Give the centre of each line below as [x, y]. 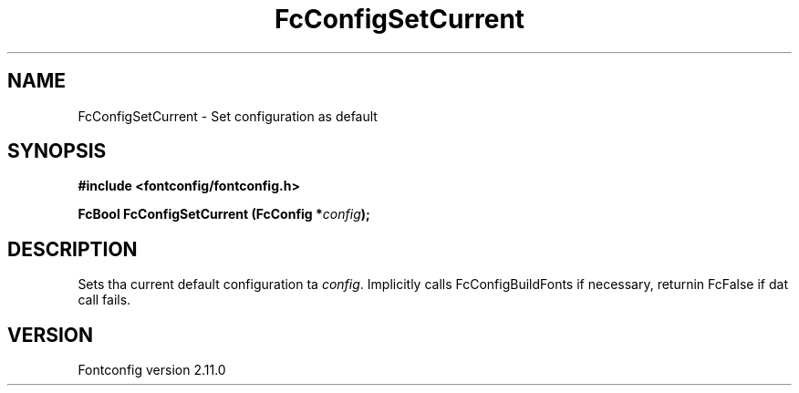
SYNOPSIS [57, 151]
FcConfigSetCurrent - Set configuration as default [228, 116]
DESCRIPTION [73, 249]
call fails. [104, 300]
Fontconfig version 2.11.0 [152, 370]
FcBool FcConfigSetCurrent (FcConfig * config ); [224, 214]
